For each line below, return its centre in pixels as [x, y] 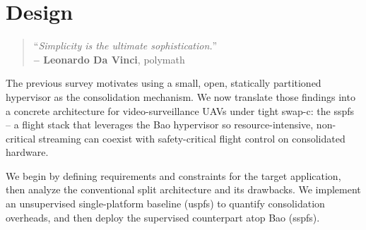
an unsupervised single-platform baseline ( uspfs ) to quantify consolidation [165, 204]
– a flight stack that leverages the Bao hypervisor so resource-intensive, [160, 125]
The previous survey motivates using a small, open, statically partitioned [164, 83]
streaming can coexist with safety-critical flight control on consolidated [192, 138]
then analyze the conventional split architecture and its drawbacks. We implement [183, 189]
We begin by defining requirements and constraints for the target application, [173, 175]
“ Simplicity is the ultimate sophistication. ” [125, 46]
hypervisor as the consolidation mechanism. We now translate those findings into [181, 96]
